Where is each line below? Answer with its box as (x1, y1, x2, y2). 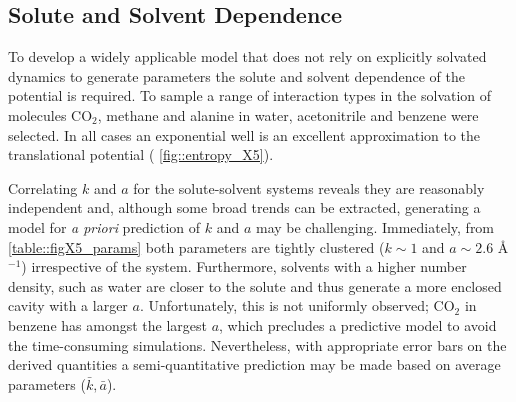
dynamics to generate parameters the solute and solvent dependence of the (8, 65, 465, 86)
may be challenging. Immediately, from (255, 216, 495, 237)
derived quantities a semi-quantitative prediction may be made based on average (8, 354, 501, 375)
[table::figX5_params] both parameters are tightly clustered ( (8, 236, 385, 257)
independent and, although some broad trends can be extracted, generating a (8, 197, 481, 218)
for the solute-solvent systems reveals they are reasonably (133, 177, 485, 198)
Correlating (8, 177, 78, 198)
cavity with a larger (8, 295, 128, 316)
